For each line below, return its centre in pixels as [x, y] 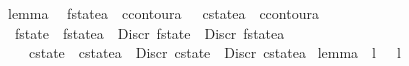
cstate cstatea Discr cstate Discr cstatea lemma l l [214, 52]
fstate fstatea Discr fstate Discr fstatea [149, 32]
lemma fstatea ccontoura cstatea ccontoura [163, 13]
